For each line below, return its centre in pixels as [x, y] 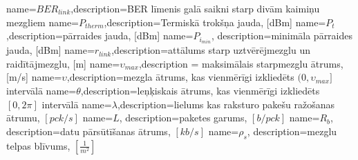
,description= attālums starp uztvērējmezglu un [211, 50]
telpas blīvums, [38, 145]
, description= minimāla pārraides [282, 36]
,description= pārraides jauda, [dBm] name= [100, 36]
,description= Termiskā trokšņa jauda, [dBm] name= [215, 22]
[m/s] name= [34, 77]
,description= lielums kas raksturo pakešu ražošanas [226, 104]
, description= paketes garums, [183, 118]
